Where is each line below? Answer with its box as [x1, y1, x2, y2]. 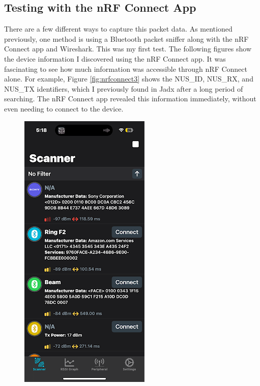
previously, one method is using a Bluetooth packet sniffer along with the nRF [4, 33, 249, 44]
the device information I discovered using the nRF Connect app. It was [4, 53, 226, 64]
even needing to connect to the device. [4, 103, 124, 114]
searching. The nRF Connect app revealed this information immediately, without [4, 93, 256, 104]
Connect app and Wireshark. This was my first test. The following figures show [4, 43, 252, 54]
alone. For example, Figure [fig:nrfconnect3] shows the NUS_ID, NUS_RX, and [4, 73, 253, 84]
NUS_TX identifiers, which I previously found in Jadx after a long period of [4, 83, 243, 94]
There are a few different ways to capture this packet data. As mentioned [4, 23, 233, 34]
